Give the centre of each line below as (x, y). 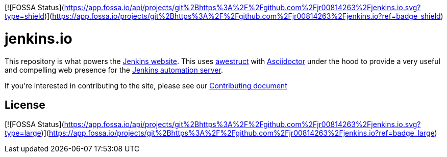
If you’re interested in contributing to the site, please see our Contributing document (146, 85)
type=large (23, 133)
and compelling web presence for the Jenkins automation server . (114, 70)
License (25, 105)
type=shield (24, 16)
